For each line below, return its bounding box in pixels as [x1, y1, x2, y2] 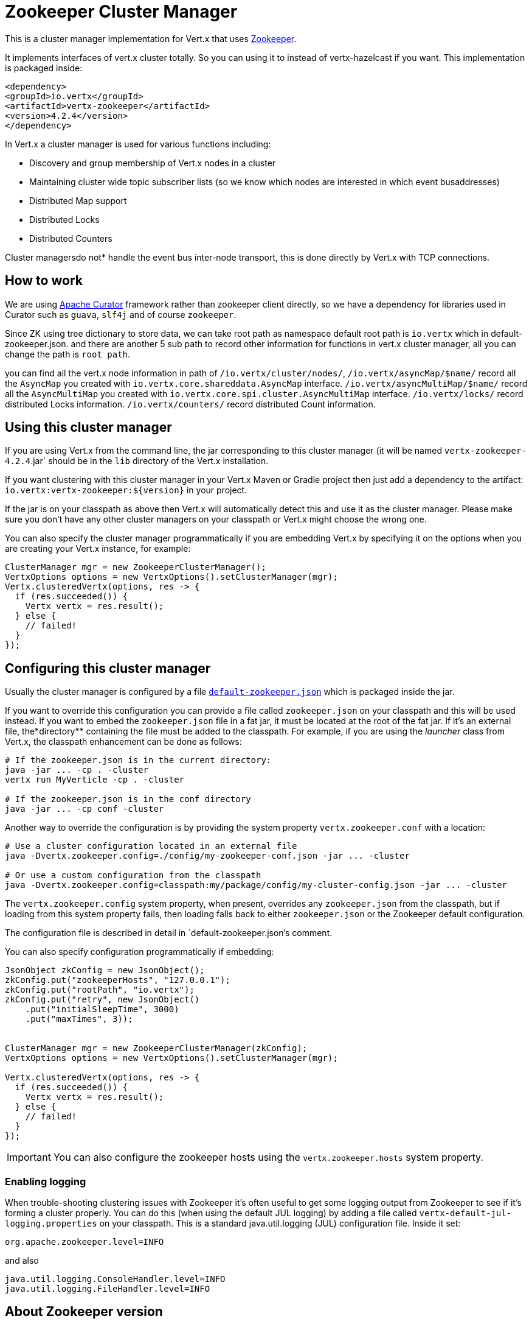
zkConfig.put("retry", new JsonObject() [5, 995, 200, 1005]
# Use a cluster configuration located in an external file [5, 841, 297, 851]
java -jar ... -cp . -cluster [5, 765, 149, 775]
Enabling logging [5, 1175, 86, 1188]
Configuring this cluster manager [5, 660, 211, 676]
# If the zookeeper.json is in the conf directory [5, 794, 251, 805]
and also [5, 1255, 39, 1266]
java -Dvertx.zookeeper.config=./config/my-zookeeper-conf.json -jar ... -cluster [5, 851, 410, 861]
